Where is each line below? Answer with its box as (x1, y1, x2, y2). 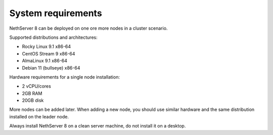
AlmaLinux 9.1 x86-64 (22, 58, 68, 64)
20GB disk (22, 97, 44, 103)
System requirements (9, 8, 102, 19)
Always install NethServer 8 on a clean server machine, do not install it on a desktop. (9, 123, 186, 129)
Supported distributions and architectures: (9, 34, 98, 40)
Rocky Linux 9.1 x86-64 (22, 43, 71, 50)
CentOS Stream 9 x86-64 (22, 50, 75, 56)
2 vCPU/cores (22, 83, 52, 89)
